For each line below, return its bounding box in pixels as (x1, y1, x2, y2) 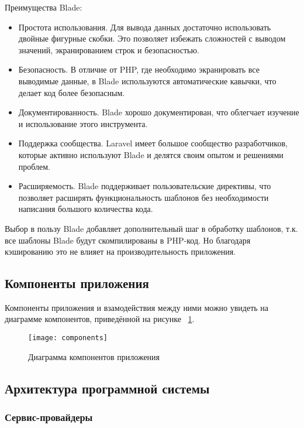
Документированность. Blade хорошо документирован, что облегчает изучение (18, 106, 299, 118)
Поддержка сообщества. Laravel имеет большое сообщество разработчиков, (18, 137, 288, 149)
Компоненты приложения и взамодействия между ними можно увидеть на (5, 301, 269, 313)
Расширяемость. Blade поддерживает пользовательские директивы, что (18, 180, 271, 192)
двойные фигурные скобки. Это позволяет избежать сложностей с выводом (18, 32, 286, 44)
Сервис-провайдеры (5, 410, 93, 424)
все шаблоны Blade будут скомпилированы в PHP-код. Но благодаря (5, 234, 251, 246)
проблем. (18, 160, 51, 172)
